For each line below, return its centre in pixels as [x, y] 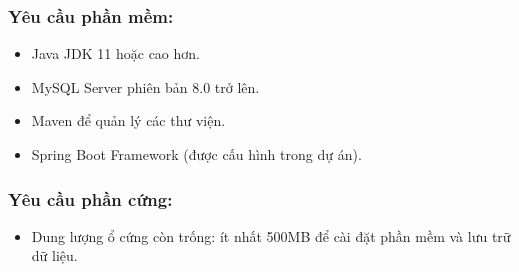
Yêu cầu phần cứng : [90, 198]
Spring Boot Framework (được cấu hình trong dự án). [196, 154]
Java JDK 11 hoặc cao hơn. [115, 53]
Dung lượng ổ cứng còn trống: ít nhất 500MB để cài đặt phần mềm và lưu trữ [271, 235]
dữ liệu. [54, 255]
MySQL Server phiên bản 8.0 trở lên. [145, 86]
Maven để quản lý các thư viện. [128, 120]
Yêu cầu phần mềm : [91, 15]
